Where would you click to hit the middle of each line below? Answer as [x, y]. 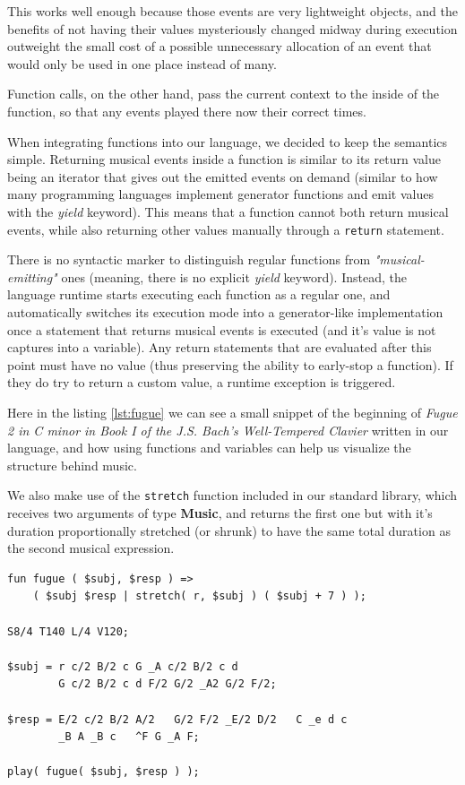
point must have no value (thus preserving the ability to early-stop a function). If [230, 364]
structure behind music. [72, 465]
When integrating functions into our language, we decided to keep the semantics [228, 141]
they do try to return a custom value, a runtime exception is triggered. [202, 382]
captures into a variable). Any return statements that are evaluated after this [220, 347]
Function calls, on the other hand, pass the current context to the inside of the [224, 94]
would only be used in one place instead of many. [142, 63]
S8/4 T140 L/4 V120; [69, 631]
